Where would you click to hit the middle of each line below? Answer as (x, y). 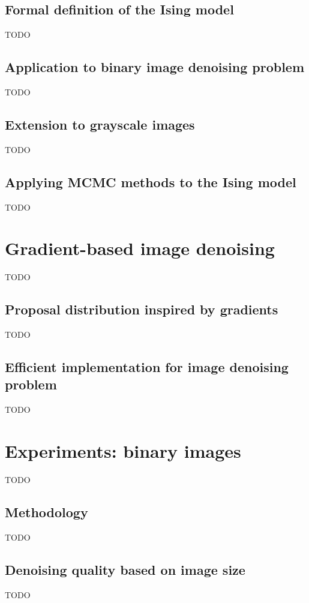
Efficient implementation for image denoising (147, 367)
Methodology (46, 512)
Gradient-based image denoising (140, 248)
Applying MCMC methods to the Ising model (151, 181)
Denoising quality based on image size (125, 569)
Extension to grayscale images (100, 124)
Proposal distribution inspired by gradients (142, 309)
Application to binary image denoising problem (155, 67)
